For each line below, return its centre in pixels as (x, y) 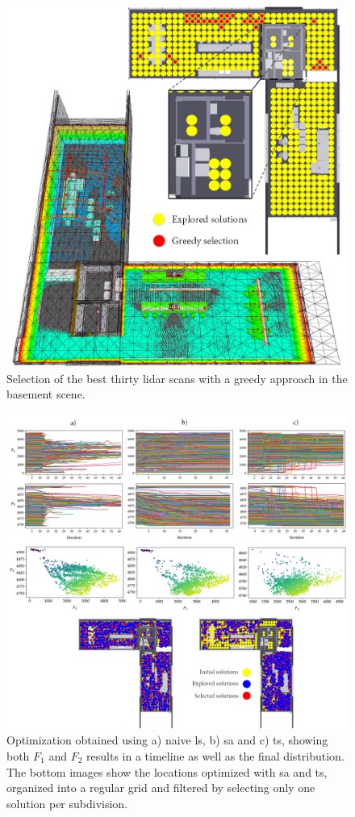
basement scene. (46, 394)
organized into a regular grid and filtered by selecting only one (161, 788)
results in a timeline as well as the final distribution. (215, 755)
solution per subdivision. (67, 803)
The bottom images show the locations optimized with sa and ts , (167, 771)
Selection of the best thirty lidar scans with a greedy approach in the (177, 378)
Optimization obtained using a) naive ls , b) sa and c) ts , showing (167, 740)
